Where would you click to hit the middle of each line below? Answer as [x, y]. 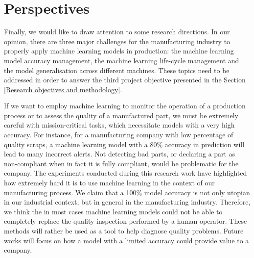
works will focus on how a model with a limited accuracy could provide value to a [127, 240]
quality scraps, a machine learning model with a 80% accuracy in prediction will [124, 144]
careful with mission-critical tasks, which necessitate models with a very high [119, 125]
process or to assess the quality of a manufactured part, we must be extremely [121, 115]
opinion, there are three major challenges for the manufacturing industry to [117, 41]
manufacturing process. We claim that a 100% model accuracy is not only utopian [127, 192]
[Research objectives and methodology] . [63, 89]
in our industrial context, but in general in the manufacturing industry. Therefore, [127, 202]
